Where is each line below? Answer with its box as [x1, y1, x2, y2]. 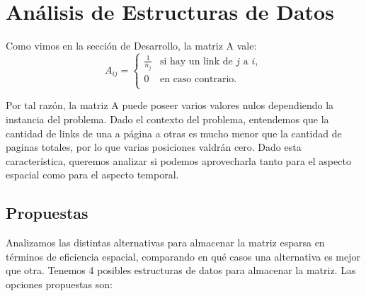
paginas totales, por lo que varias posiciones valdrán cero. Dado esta [6, 140, 302, 154]
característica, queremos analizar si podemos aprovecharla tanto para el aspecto [6, 153, 351, 168]
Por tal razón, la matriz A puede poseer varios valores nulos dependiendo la [6, 98, 334, 113]
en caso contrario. [159, 74, 237, 85]
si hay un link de [159, 56, 233, 67]
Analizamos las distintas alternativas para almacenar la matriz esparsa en [6, 235, 325, 250]
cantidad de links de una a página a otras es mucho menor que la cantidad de [6, 125, 342, 140]
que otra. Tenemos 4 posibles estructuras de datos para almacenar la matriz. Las [6, 263, 356, 278]
